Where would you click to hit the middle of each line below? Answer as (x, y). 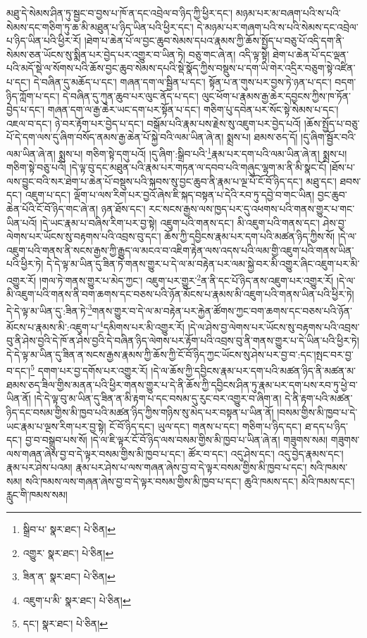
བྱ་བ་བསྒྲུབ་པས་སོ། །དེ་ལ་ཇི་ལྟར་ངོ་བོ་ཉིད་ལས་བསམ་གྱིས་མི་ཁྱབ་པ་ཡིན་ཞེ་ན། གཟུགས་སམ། (176, 440)
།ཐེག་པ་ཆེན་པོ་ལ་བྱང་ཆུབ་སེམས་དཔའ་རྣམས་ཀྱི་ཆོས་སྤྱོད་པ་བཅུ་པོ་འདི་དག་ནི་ (214, 40)
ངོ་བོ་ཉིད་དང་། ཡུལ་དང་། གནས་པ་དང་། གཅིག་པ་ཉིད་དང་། (206, 426)
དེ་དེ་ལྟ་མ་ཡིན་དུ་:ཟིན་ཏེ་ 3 (49, 309)
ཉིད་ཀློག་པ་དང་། (33, 95)
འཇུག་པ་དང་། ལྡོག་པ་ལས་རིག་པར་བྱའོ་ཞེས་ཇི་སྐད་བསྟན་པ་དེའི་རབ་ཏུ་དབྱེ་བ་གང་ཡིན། (170, 195)
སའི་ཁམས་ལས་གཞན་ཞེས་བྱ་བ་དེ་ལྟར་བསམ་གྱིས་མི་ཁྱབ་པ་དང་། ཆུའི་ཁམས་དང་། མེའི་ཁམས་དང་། (190, 481)
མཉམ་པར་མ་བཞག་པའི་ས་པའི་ (288, 13)
